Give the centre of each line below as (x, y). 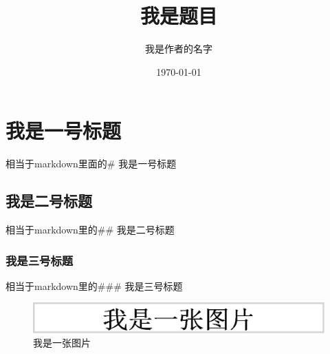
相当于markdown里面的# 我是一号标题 (91, 164)
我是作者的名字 (179, 49)
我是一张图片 (62, 343)
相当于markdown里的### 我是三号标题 (94, 285)
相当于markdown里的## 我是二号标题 (90, 230)
